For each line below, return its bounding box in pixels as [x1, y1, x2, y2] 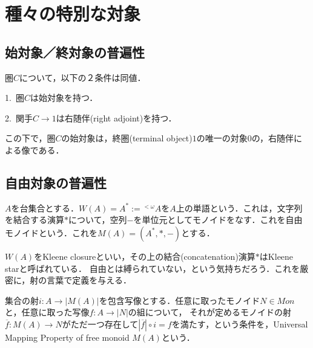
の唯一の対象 [196, 132, 248, 144]
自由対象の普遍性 [5, 173, 107, 192]
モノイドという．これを [5, 226, 97, 239]
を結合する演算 [5, 213, 64, 226]
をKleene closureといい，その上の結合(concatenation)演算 [34, 250, 255, 262]
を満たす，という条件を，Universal [171, 317, 308, 330]
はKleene [259, 250, 294, 262]
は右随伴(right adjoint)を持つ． [56, 111, 177, 124]
